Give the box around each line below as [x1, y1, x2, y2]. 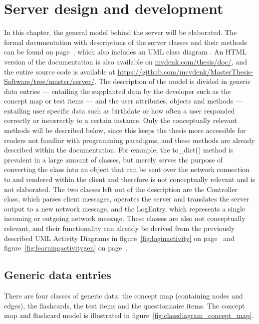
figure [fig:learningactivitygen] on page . [4, 242, 128, 253]
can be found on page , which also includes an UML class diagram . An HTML [4, 46, 247, 57]
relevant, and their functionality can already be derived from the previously [4, 223, 235, 233]
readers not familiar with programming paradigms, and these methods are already [4, 134, 255, 145]
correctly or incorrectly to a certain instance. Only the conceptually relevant [4, 115, 238, 125]
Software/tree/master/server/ [4, 76, 95, 86]
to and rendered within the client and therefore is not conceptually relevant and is [4, 174, 256, 184]
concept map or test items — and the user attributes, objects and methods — [4, 95, 243, 106]
